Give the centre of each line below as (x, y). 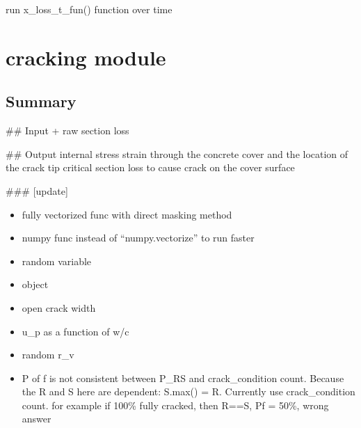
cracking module (86, 57)
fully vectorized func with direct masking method (127, 214)
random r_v (48, 355)
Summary (41, 101)
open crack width (59, 307)
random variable (57, 261)
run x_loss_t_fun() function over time (89, 9)
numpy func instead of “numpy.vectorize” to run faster (138, 238)
